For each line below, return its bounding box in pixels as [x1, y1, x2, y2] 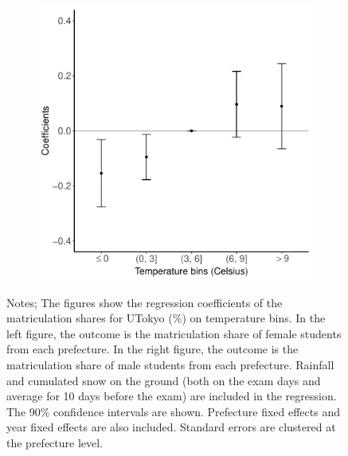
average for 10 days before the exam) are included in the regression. [6, 388, 337, 404]
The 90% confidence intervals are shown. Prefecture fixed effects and [6, 403, 340, 419]
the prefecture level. [6, 434, 104, 450]
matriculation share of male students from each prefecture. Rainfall [6, 356, 334, 372]
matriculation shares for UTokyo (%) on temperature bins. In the [6, 310, 326, 326]
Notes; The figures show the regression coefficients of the [6, 294, 283, 310]
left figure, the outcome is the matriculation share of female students [6, 325, 342, 341]
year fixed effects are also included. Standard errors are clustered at [6, 419, 336, 435]
